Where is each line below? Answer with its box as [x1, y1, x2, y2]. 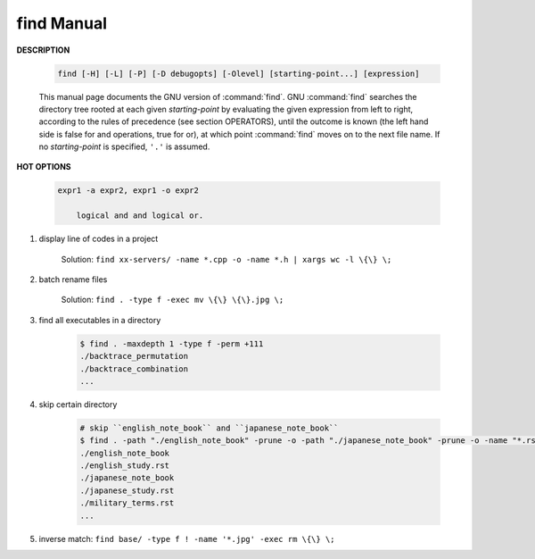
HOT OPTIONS [16, 162, 71, 172]
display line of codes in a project [38, 233, 159, 245]
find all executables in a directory [38, 314, 161, 325]
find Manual [16, 13, 107, 33]
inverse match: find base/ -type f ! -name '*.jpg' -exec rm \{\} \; [38, 533, 335, 544]
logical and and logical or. [76, 211, 204, 221]
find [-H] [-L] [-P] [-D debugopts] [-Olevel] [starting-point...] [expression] [57, 68, 420, 79]
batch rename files [38, 274, 108, 285]
